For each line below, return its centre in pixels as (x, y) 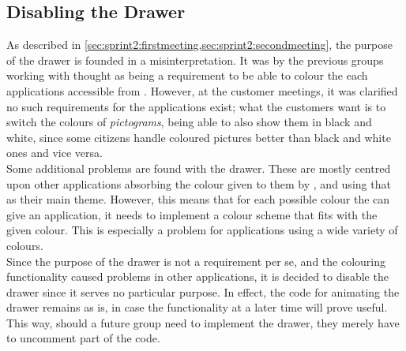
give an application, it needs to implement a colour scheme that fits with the (192, 214)
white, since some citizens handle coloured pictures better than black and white (199, 137)
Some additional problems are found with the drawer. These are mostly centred (199, 168)
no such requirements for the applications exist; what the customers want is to (196, 106)
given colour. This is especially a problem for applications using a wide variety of (202, 230)
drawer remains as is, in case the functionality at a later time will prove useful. (197, 307)
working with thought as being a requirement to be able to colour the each (187, 75)
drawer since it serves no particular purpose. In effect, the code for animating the (203, 291)
